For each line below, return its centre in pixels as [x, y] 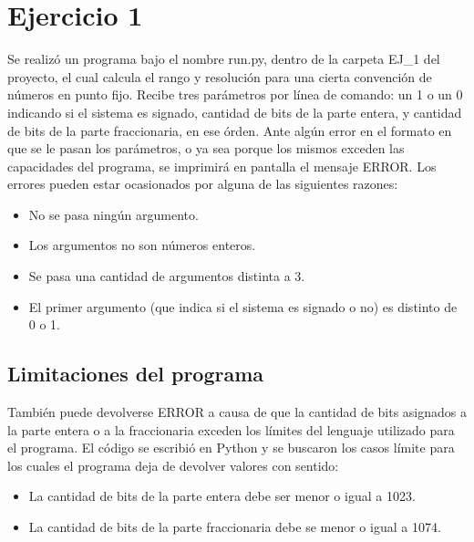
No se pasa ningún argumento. [113, 214]
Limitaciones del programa [136, 374]
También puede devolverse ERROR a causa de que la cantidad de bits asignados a [237, 412]
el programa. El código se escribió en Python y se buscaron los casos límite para [231, 448]
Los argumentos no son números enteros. [142, 245]
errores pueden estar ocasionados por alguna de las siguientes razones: [203, 184]
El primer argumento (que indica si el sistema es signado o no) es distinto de [243, 306]
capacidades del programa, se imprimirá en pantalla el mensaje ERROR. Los [222, 166]
